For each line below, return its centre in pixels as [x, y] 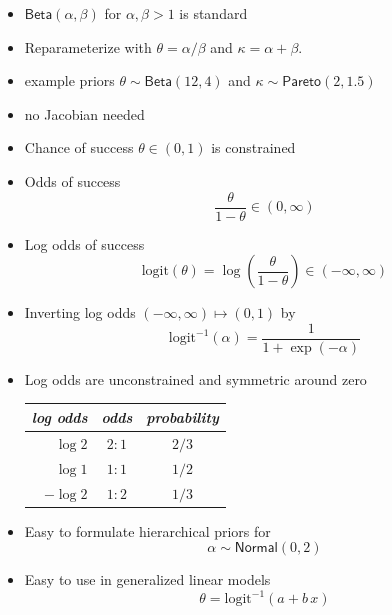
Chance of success [79, 147]
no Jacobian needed [84, 113]
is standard [213, 13]
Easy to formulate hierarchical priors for [147, 530]
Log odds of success [84, 243]
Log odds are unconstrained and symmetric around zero [195, 378]
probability [182, 416]
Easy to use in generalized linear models [147, 579]
